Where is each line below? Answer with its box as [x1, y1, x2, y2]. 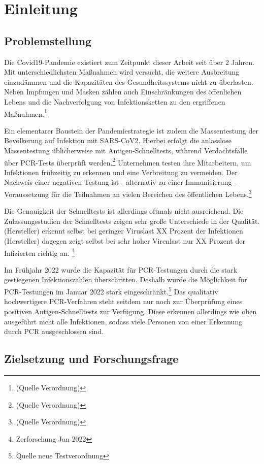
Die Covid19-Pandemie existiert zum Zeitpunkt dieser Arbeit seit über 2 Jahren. [4, 56, 254, 67]
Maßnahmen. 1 [4, 107, 47, 119]
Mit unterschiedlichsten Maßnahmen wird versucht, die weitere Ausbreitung [4, 67, 240, 77]
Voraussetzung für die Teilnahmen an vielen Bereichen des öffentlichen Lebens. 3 [4, 187, 252, 199]
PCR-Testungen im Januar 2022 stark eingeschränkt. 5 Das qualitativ [4, 285, 218, 296]
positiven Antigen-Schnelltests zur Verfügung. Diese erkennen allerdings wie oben [4, 306, 257, 316]
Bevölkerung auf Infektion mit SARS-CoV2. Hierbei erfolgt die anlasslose [4, 135, 232, 146]
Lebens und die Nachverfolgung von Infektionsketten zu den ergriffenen [4, 96, 225, 107]
